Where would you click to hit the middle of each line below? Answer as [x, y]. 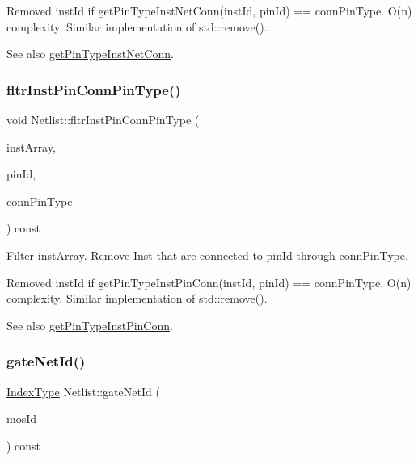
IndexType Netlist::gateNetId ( [83, 391]
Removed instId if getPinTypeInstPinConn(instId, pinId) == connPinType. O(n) [209, 282]
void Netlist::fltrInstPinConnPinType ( [103, 119]
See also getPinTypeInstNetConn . [90, 54]
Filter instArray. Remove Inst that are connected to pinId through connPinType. [207, 255]
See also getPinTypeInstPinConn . [90, 325]
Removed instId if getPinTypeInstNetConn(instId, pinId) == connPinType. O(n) [209, 10]
